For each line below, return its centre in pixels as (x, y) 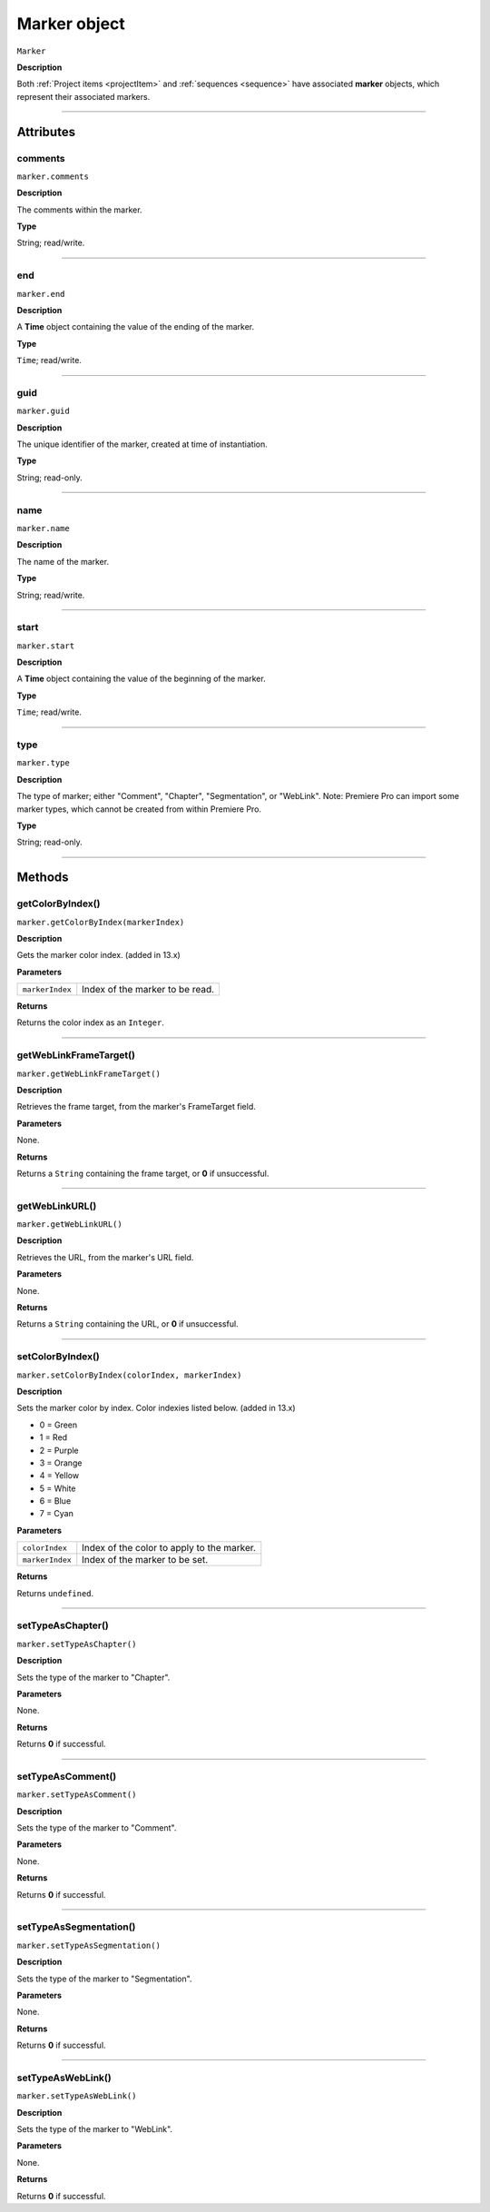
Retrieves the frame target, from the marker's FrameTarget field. (136, 1107)
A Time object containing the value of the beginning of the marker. (142, 679)
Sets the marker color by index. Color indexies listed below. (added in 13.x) (156, 1408)
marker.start (46, 646)
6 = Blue (55, 1501)
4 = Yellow (59, 1476)
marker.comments (53, 176)
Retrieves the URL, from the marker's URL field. (105, 1257)
